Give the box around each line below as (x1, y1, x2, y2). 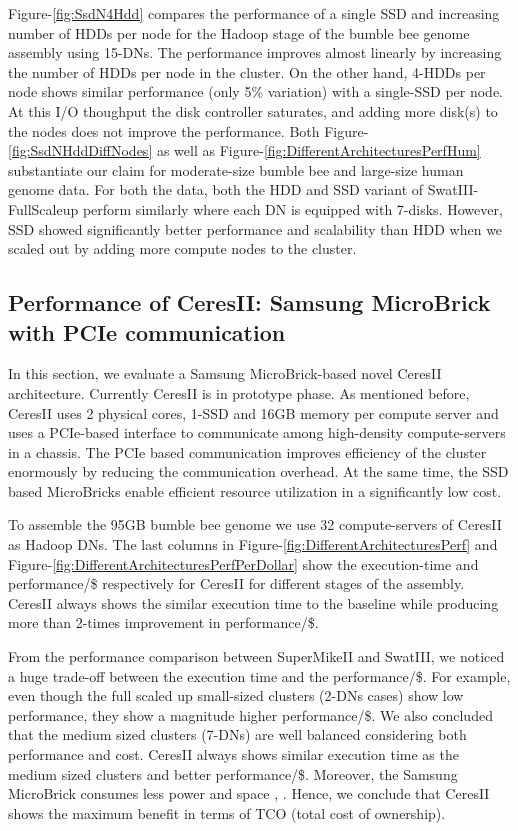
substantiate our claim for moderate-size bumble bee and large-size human (8, 159, 464, 180)
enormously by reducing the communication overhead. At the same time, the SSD (8, 461, 509, 482)
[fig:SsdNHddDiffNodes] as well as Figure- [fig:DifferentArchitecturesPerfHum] (8, 140, 481, 161)
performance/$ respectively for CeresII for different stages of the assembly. (8, 573, 465, 594)
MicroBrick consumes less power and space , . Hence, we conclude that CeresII (8, 783, 490, 804)
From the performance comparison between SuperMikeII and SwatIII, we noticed (8, 646, 505, 667)
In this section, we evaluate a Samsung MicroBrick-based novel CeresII (8, 363, 442, 384)
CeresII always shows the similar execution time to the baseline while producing (8, 592, 499, 613)
